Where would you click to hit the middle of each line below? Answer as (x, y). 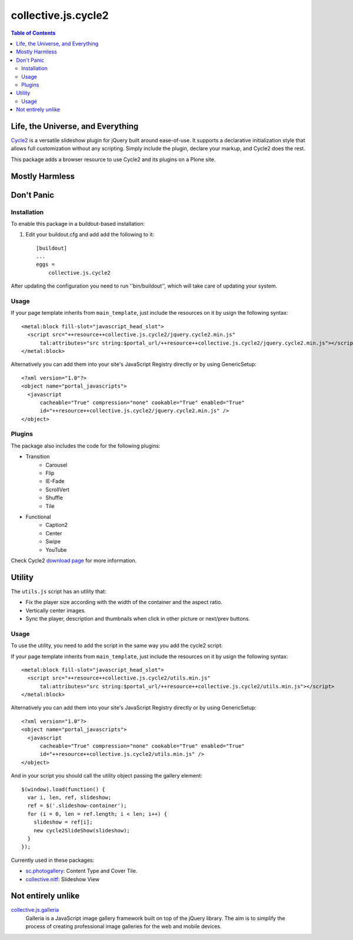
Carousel (56, 465)
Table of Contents (33, 33)
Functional (38, 516)
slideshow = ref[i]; (63, 822)
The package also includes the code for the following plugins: (86, 446)
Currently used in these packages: (53, 860)
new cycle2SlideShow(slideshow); (82, 830)
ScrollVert (58, 489)
